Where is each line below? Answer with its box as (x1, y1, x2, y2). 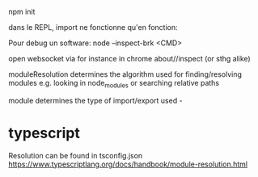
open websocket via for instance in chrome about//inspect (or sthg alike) (8, 54, 251, 63)
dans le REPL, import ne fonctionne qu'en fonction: (8, 23, 178, 32)
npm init (8, 7, 36, 16)
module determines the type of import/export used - (8, 95, 184, 105)
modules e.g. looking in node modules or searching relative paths (8, 78, 220, 90)
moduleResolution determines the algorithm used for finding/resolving (8, 70, 243, 79)
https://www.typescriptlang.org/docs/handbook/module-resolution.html (8, 159, 248, 169)
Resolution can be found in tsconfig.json (8, 150, 143, 160)
